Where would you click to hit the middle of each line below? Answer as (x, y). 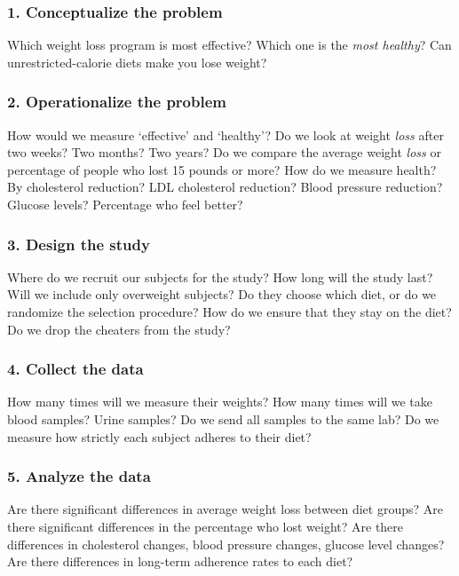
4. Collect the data (75, 369)
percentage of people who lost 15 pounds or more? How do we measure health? (222, 169)
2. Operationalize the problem (117, 102)
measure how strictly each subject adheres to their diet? (159, 436)
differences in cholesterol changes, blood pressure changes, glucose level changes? (226, 544)
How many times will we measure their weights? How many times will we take (220, 402)
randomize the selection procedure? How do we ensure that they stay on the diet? (229, 312)
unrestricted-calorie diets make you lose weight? (137, 62)
